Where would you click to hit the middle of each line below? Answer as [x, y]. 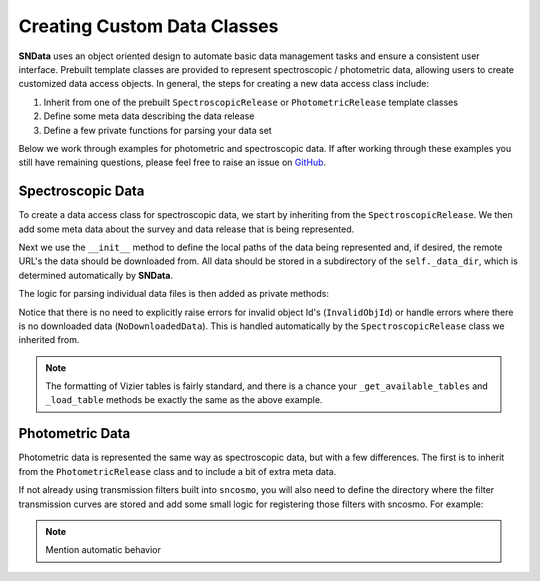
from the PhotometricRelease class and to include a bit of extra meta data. [177, 471]
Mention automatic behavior [103, 550]
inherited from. [49, 340]
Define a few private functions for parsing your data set [157, 130]
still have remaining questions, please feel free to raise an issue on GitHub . [172, 162]
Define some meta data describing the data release [149, 116]
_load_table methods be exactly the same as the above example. [184, 400]
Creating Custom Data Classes [148, 26]
